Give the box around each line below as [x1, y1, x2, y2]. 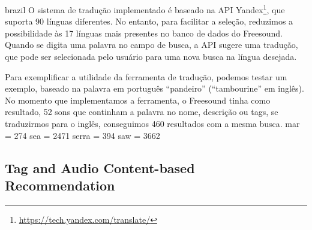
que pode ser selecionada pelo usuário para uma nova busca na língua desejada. [5, 50, 297, 63]
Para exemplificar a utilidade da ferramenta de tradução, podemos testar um [5, 70, 287, 83]
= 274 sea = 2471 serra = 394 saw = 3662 [5, 129, 160, 141]
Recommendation [5, 175, 115, 194]
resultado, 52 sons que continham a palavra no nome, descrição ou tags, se [5, 105, 278, 118]
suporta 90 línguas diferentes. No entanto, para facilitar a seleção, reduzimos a [5, 15, 293, 28]
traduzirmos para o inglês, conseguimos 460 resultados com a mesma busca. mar [5, 117, 300, 129]
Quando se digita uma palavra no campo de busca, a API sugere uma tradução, [5, 38, 298, 51]
